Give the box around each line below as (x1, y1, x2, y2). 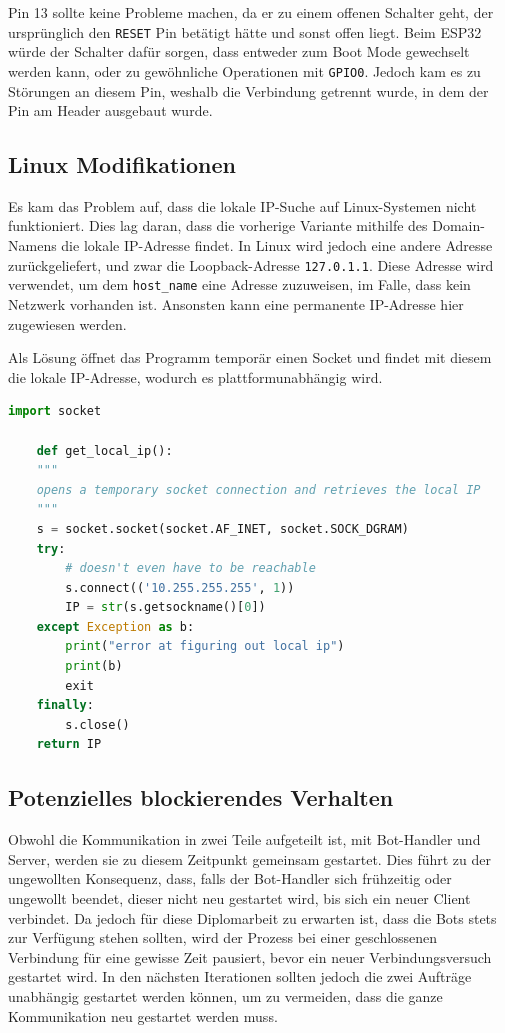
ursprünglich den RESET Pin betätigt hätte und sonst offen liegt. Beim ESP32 (8, 21, 482, 42)
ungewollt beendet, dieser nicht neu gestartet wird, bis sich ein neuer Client (8, 888, 471, 909)
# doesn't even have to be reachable (65, 561, 316, 576)
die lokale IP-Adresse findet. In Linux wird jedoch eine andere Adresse (61, 235, 493, 256)
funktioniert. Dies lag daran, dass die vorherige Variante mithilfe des (8, 215, 428, 236)
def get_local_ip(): (36, 443, 173, 458)
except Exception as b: (36, 619, 195, 634)
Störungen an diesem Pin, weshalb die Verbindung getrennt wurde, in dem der (8, 80, 489, 101)
